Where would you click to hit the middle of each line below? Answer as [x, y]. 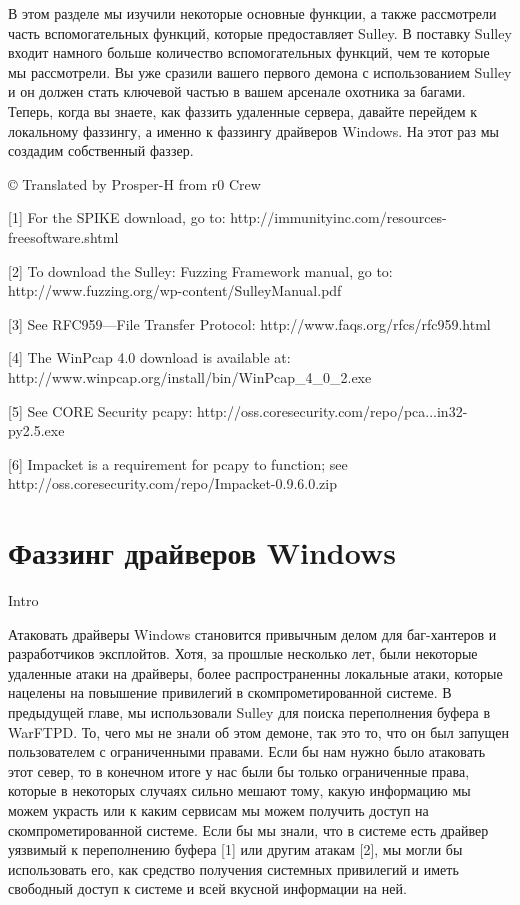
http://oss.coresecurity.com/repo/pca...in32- [332, 410]
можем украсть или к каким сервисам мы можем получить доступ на [218, 809]
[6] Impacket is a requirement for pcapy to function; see [178, 463]
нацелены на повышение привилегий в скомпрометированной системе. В [230, 692]
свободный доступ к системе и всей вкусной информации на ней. [207, 888]
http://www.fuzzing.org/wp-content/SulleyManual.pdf [175, 290]
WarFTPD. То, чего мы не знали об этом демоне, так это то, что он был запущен [258, 731]
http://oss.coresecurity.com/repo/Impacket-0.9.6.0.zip [172, 483]
